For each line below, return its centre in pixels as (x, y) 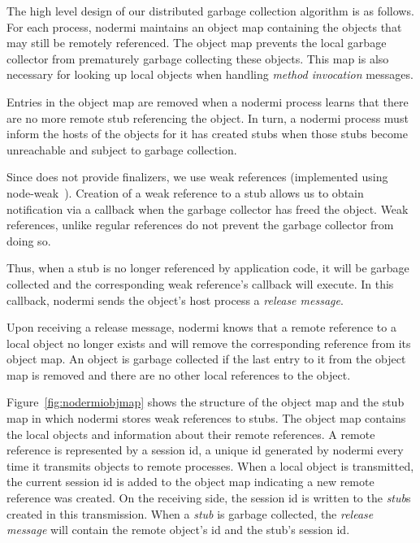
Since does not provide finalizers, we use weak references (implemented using (197, 177)
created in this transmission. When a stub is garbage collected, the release (190, 513)
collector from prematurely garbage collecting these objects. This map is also (198, 58)
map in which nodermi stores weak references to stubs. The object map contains (206, 418)
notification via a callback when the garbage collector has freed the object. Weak (208, 209)
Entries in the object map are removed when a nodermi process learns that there (208, 101)
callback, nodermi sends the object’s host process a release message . (175, 300)
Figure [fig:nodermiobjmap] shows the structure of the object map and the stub (206, 402)
